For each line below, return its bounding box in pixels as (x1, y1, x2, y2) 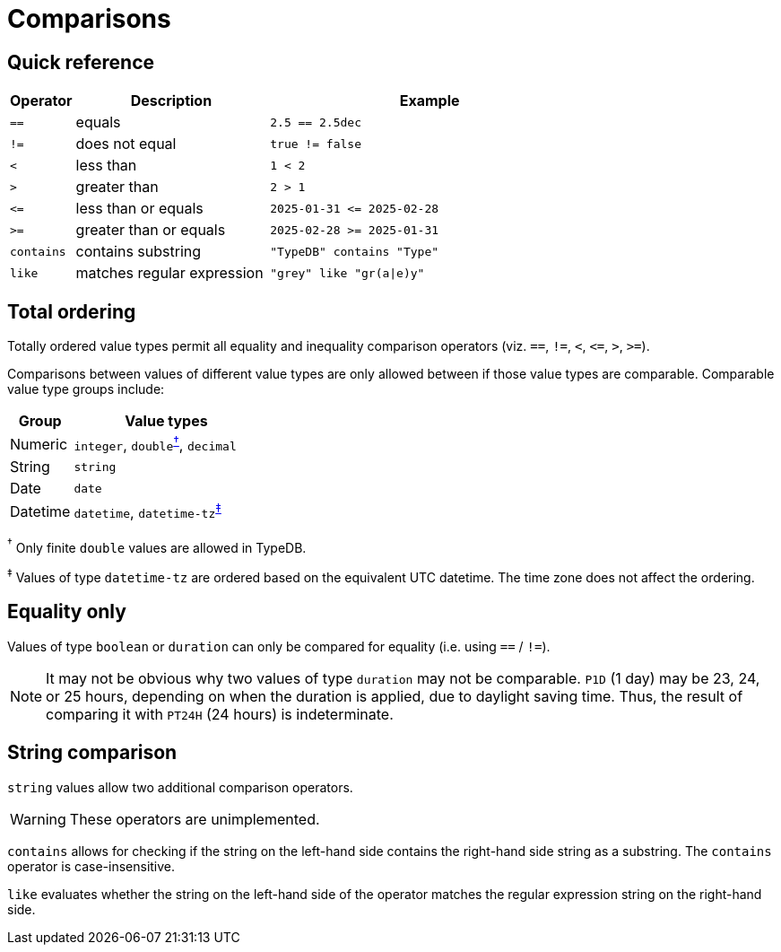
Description (130, 92, 213, 110)
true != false (270, 136, 361, 151)
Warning (10, 809, 66, 828)
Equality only (7, 600, 126, 624)
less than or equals (75, 199, 204, 218)
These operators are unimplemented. (69, 809, 320, 828)
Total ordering (7, 300, 136, 323)
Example (399, 92, 460, 110)
